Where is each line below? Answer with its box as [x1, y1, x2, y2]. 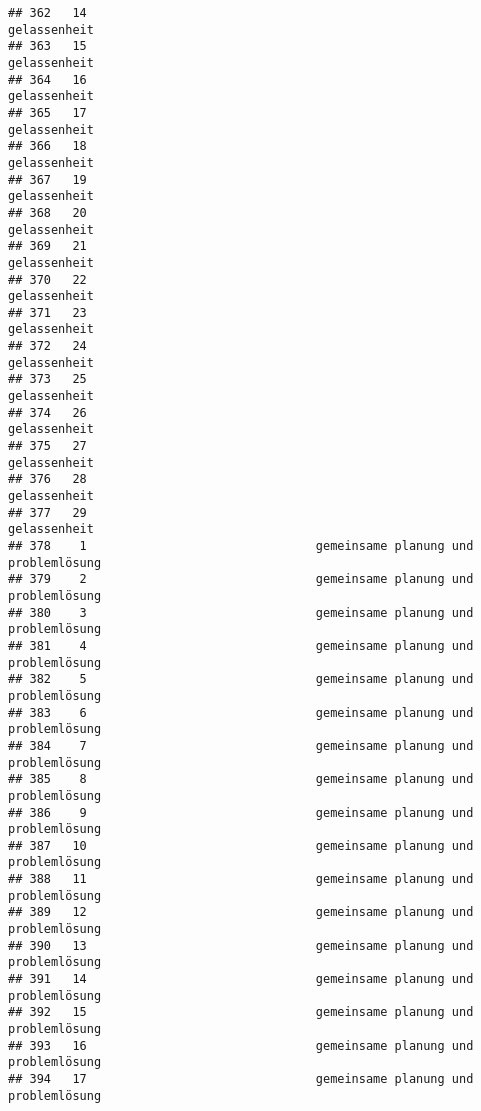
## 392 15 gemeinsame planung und [8, 1005, 474, 1020]
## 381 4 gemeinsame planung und [8, 638, 474, 653]
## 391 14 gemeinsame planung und [8, 972, 474, 987]
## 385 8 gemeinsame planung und [8, 772, 474, 787]
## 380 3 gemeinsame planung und [8, 605, 474, 620]
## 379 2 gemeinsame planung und [8, 572, 474, 587]
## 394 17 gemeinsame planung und [8, 1072, 474, 1086]
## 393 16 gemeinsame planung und [8, 1038, 474, 1053]
